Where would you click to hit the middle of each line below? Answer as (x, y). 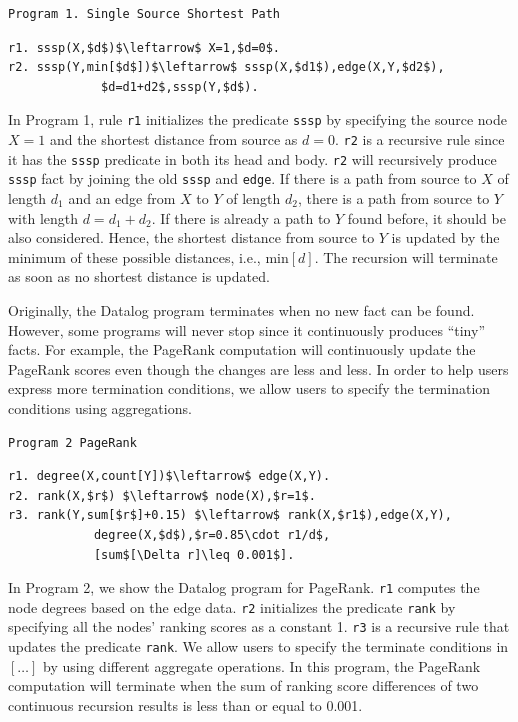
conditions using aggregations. (100, 407)
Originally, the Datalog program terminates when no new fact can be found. (241, 309)
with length (43, 217)
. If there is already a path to (241, 217)
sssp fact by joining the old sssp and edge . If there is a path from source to (242, 178)
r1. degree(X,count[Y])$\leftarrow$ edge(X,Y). (169, 476)
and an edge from (122, 198)
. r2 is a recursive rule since (419, 139)
